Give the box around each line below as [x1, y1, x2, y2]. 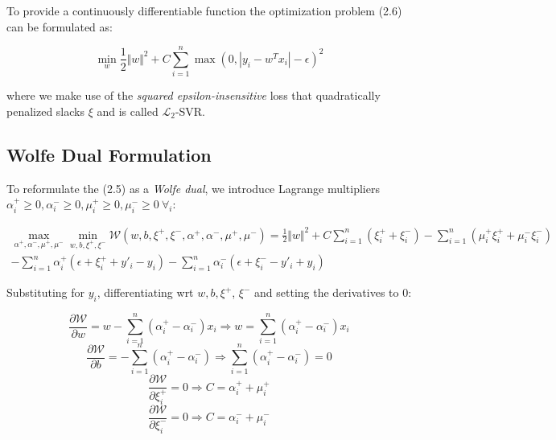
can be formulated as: [6, 18, 113, 35]
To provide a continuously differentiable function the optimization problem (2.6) [6, 2, 402, 19]
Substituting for [6, 284, 84, 301]
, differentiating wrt [97, 284, 194, 301]
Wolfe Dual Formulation [6, 142, 212, 167]
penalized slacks [6, 102, 84, 119]
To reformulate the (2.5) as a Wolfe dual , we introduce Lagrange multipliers [6, 179, 380, 196]
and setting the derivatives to [254, 284, 399, 301]
